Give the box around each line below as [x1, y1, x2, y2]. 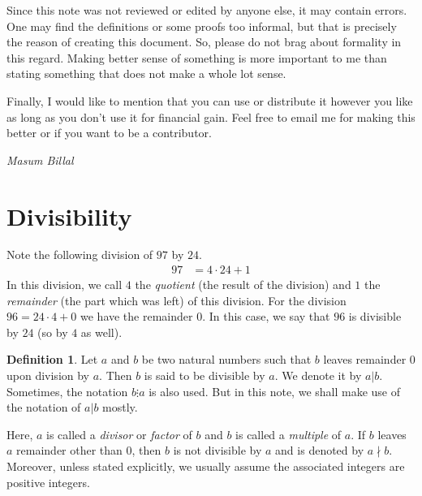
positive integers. [6, 473, 90, 490]
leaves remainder [323, 351, 407, 368]
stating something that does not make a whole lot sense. [6, 65, 286, 82]
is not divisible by [173, 442, 262, 459]
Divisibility [6, 199, 132, 232]
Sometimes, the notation [6, 382, 128, 399]
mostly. [102, 399, 138, 416]
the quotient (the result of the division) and [135, 276, 351, 293]
